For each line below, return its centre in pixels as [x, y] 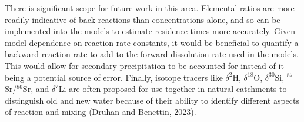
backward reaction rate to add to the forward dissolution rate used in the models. [152, 54]
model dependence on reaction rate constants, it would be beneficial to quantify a [152, 42]
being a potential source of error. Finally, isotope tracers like [114, 77]
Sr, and [36, 89]
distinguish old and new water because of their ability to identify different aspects [152, 100]
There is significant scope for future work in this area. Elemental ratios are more [150, 8]
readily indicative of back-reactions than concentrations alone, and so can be [143, 19]
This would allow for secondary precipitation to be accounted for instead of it [144, 65]
